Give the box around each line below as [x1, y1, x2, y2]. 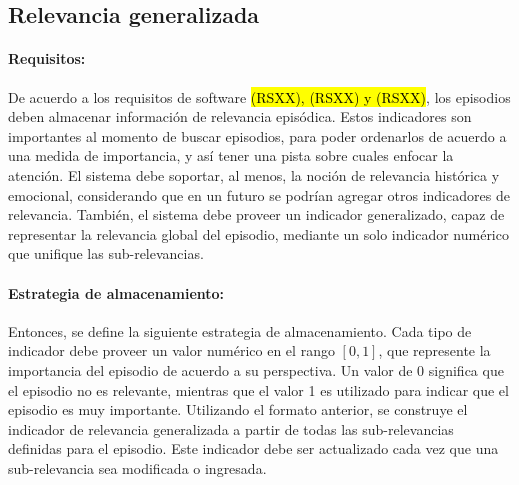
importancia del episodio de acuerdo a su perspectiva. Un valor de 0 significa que [8, 359, 504, 380]
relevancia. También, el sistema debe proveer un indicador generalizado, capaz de [8, 204, 505, 225]
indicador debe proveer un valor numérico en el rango [8, 340, 335, 361]
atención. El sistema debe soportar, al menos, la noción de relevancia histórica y [8, 164, 500, 185]
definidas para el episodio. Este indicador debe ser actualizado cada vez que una [8, 438, 499, 459]
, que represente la [378, 340, 491, 361]
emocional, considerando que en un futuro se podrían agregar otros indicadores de [8, 184, 510, 205]
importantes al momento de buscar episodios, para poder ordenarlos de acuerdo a [8, 125, 507, 146]
